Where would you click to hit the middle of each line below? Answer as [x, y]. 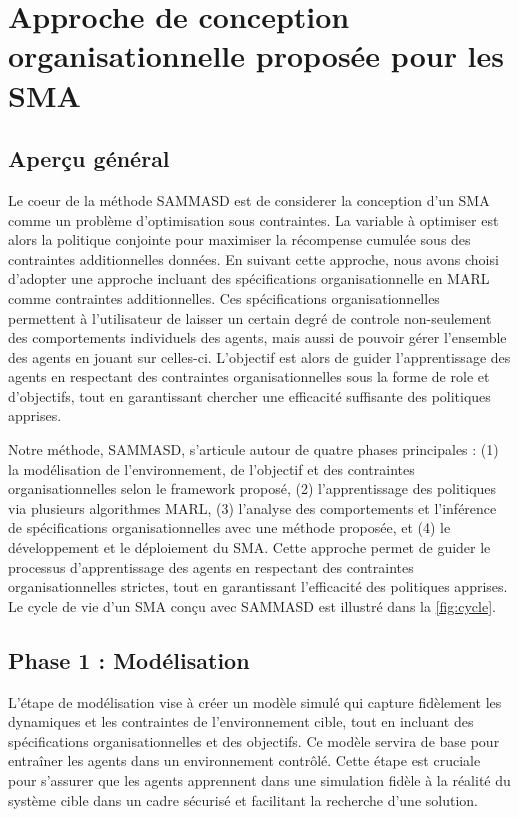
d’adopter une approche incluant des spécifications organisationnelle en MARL [249, 278]
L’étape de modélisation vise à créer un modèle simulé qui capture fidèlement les [255, 701]
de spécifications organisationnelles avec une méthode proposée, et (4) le [229, 527]
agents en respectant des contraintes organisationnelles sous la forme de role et [249, 376]
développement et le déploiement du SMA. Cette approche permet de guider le [249, 547]
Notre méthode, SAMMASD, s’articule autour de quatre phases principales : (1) [253, 449]
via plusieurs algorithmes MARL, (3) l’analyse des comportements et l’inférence [252, 507]
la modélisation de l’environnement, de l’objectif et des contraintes [211, 468]
